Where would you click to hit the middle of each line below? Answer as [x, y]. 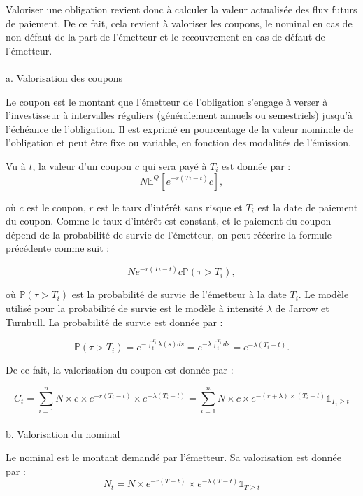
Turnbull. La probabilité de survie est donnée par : [114, 321]
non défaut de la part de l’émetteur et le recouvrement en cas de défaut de [165, 37]
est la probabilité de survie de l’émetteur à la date [179, 294]
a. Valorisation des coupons [64, 77]
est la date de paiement [308, 207]
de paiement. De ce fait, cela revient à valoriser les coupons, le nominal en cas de [179, 23]
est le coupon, [56, 207]
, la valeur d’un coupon [82, 165]
